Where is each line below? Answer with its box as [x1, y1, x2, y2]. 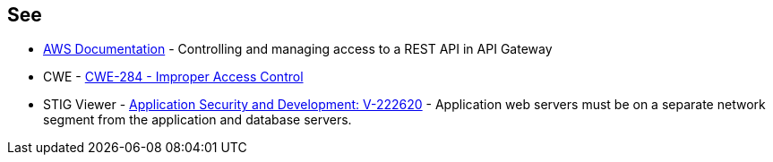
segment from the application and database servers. [43, 112, 352, 128]
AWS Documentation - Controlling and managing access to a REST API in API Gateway [43, 41, 553, 57]
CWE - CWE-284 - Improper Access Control [43, 69, 304, 85]
